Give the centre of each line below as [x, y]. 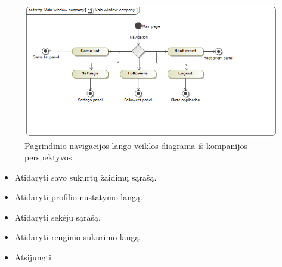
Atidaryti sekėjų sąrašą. [58, 217]
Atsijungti [33, 257]
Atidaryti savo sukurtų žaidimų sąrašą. [86, 177]
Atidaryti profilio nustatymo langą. [78, 197]
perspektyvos [48, 157]
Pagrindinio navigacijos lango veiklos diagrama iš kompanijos [136, 145]
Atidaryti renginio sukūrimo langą [77, 237]
